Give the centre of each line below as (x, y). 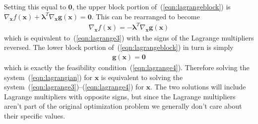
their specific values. (35, 115)
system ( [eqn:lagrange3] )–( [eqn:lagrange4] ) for (74, 87)
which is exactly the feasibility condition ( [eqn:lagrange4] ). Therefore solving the (127, 67)
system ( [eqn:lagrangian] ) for (48, 77)
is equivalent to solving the (142, 77)
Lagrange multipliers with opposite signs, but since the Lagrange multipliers (120, 96)
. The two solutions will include (198, 87)
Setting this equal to (35, 6)
